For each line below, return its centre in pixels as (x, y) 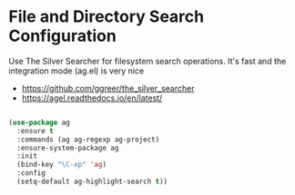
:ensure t (35, 131)
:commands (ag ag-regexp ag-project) (88, 139)
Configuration (63, 36)
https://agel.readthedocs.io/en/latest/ (92, 98)
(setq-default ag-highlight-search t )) (92, 182)
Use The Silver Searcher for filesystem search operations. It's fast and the (147, 61)
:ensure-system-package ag (68, 148)
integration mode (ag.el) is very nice (76, 71)
